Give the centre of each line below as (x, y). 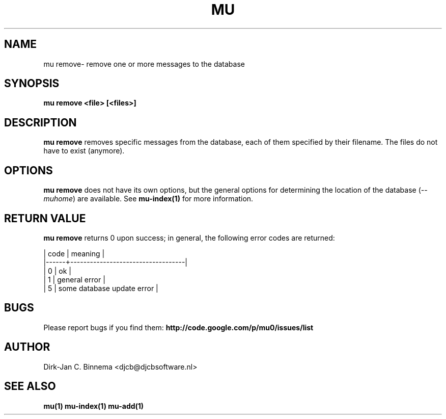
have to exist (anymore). (84, 151)
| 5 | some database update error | (101, 288)
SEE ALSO (30, 386)
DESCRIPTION (40, 122)
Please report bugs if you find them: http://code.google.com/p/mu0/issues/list (178, 327)
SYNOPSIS (32, 84)
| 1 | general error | (74, 279)
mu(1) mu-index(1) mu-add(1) (94, 406)
